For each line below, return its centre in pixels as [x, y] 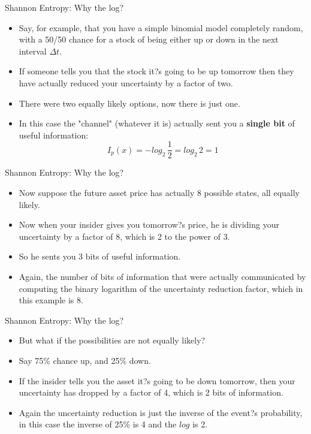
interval [33, 51]
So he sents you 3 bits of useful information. [100, 256]
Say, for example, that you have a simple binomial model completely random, [161, 27]
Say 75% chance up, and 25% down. [85, 360]
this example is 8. [51, 300]
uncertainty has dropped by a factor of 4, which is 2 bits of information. [151, 392]
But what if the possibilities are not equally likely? [112, 340]
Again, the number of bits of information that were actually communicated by [162, 276]
